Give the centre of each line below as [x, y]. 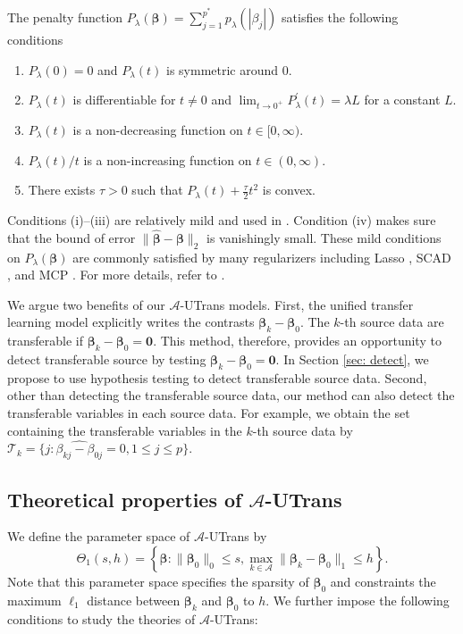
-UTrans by [236, 536]
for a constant [402, 100]
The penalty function [65, 17]
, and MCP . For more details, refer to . [116, 275]
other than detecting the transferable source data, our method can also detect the [231, 395]
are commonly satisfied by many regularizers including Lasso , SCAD [262, 257]
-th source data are [392, 322]
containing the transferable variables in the [125, 430]
